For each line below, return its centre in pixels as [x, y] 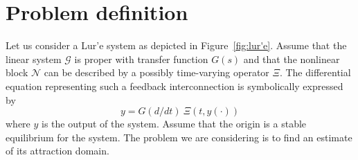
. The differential [315, 72]
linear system [34, 59]
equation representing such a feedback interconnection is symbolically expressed [174, 86]
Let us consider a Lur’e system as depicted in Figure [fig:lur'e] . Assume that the [176, 45]
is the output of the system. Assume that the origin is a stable [174, 124]
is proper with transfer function [141, 59]
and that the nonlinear [292, 59]
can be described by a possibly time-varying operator [156, 72]
